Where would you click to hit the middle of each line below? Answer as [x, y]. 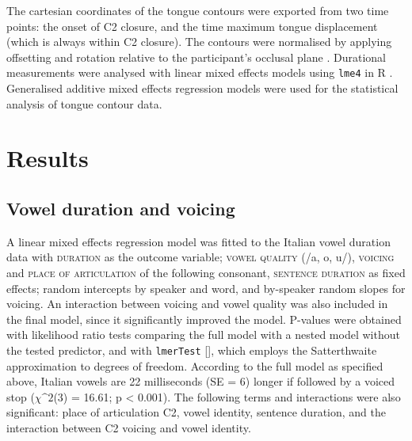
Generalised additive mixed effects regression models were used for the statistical [202, 88]
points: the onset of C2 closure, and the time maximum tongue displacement [192, 26]
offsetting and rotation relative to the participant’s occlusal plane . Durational [196, 57]
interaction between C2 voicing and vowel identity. [129, 427]
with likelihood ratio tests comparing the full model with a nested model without [203, 335]
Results [48, 158]
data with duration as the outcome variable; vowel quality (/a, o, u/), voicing [200, 257]
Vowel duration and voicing [121, 208]
